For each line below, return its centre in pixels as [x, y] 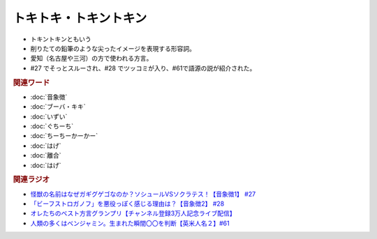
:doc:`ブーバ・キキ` [58, 107]
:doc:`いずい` [49, 116]
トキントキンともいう [61, 39]
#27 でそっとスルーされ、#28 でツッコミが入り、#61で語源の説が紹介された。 [143, 68]
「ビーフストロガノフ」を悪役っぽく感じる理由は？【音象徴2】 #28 [127, 203]
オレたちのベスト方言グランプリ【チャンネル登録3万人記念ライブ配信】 [133, 213]
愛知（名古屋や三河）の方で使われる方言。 [91, 59]
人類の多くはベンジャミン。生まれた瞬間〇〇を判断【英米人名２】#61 [130, 223]
